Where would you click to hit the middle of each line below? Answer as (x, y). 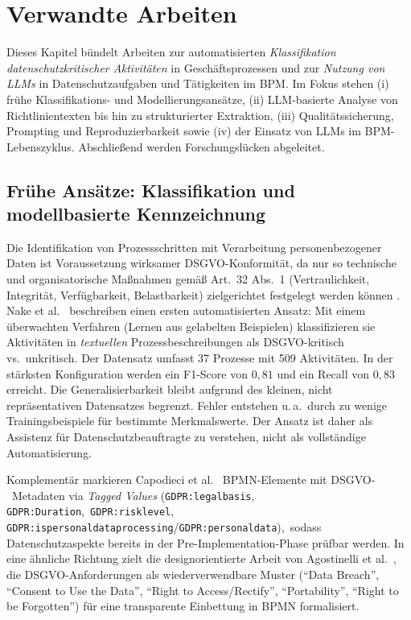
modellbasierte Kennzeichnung (136, 214)
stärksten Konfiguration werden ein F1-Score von (127, 373)
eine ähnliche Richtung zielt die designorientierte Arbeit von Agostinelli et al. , (201, 558)
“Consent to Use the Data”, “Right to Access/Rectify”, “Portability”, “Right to (203, 590)
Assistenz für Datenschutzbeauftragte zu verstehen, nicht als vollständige (186, 436)
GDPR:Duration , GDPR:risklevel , (90, 511)
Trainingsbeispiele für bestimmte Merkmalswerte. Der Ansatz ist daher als (190, 421)
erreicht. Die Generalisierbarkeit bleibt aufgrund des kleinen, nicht (170, 389)
